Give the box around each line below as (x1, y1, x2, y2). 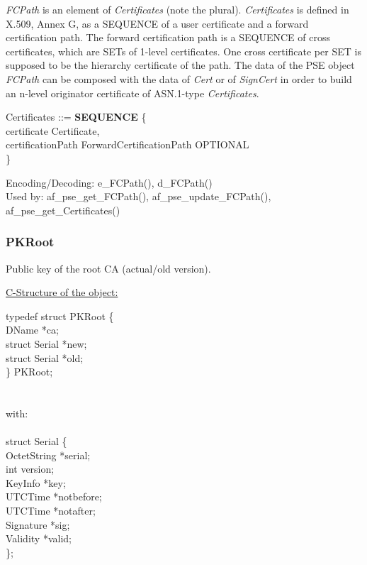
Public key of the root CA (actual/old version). (6, 260, 211, 275)
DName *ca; (6, 322, 59, 337)
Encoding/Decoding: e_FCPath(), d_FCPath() (6, 175, 213, 190)
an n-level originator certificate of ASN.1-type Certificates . (6, 85, 259, 100)
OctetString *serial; (6, 447, 91, 462)
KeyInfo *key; (6, 475, 66, 490)
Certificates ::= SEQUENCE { (6, 109, 147, 124)
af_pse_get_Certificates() (6, 202, 120, 217)
